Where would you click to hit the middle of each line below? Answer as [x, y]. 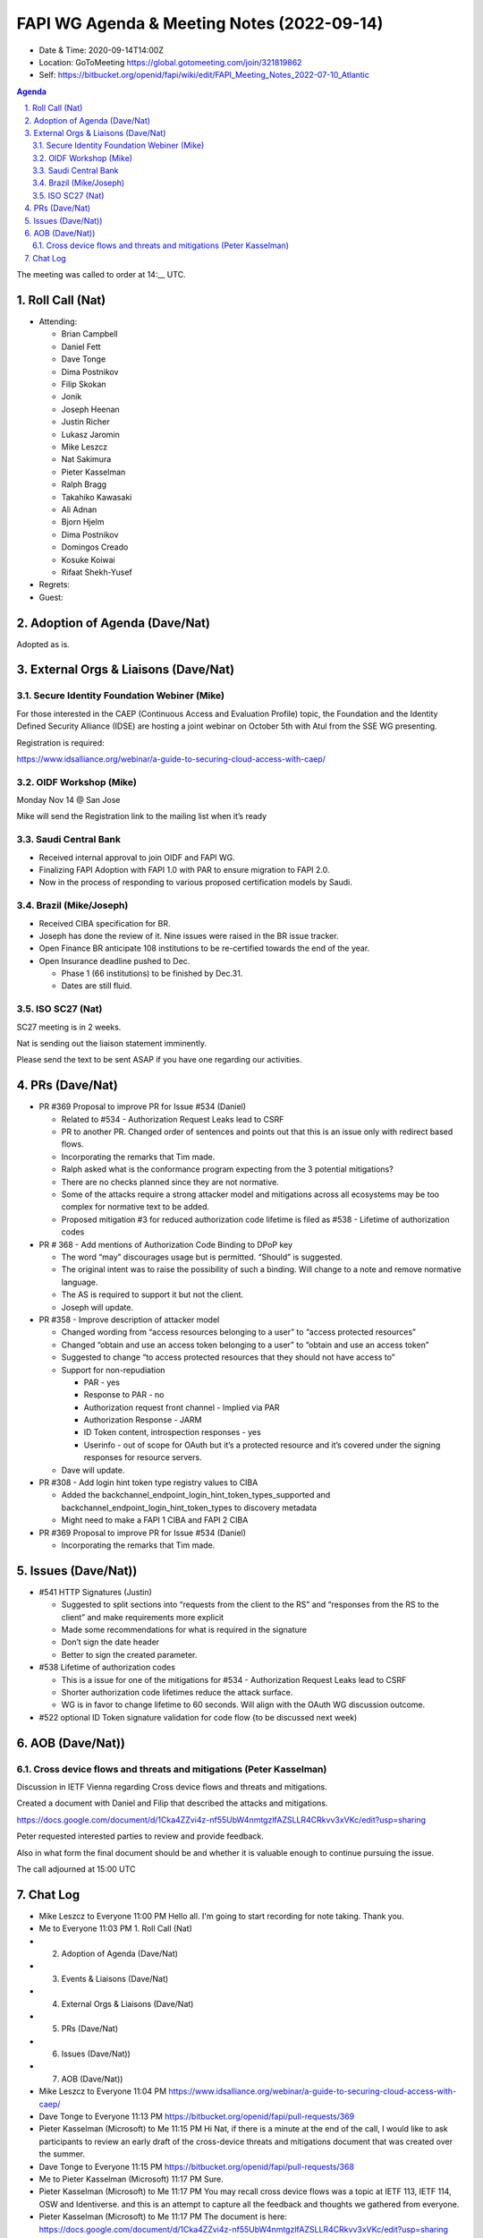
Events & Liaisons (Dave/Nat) [115, 1978]
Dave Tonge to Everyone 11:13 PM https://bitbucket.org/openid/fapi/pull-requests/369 [197, 2116]
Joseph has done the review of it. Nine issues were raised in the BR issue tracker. [189, 935]
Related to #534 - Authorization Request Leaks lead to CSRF [173, 1119]
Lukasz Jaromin [91, 434]
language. [80, 1282]
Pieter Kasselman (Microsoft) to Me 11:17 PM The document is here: [163, 2217]
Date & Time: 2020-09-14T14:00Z [102, 50]
